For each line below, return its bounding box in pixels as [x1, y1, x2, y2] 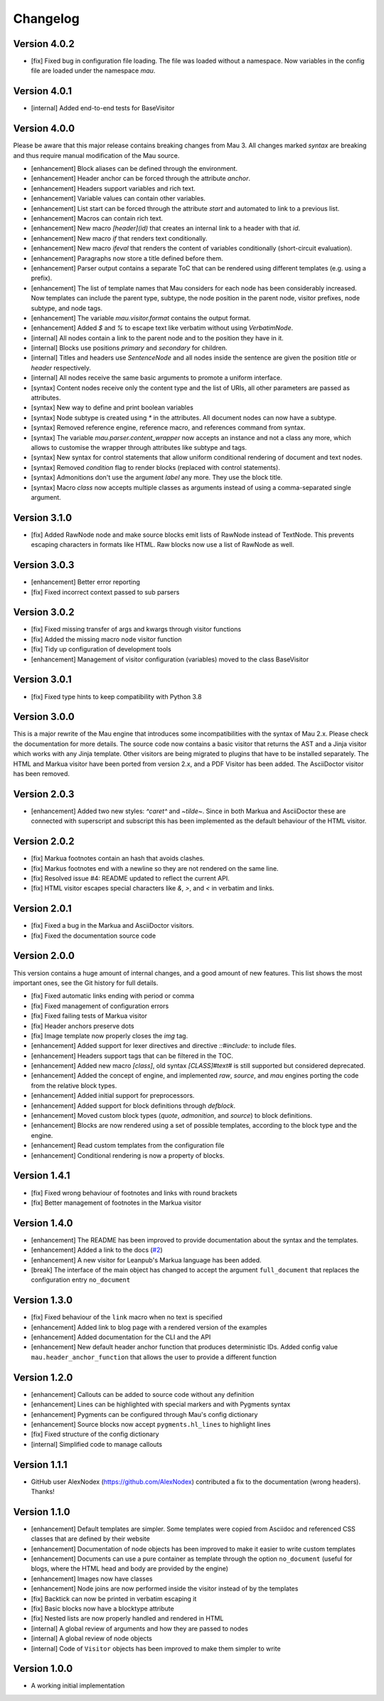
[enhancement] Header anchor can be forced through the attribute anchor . [31, 174, 250, 183]
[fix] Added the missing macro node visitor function [31, 634, 182, 644]
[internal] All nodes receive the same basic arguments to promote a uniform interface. [31, 374, 282, 382]
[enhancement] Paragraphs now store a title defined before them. [31, 253, 223, 263]
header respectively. [31, 363, 92, 372]
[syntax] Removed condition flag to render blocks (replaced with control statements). [31, 463, 280, 471]
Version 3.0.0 [13, 711, 75, 723]
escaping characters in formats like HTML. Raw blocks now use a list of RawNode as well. [31, 540, 294, 549]
